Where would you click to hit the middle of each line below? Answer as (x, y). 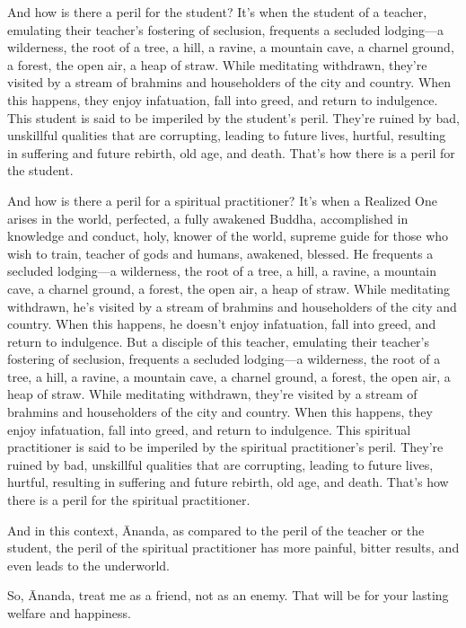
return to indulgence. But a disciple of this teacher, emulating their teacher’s (219, 341)
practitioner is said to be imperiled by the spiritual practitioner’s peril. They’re (225, 447)
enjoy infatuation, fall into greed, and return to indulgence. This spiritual (209, 429)
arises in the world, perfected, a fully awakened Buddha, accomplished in (208, 218)
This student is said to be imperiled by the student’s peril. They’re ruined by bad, (233, 117)
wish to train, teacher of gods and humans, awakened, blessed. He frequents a (220, 253)
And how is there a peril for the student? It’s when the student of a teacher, (217, 12)
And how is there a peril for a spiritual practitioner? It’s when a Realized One (222, 200)
